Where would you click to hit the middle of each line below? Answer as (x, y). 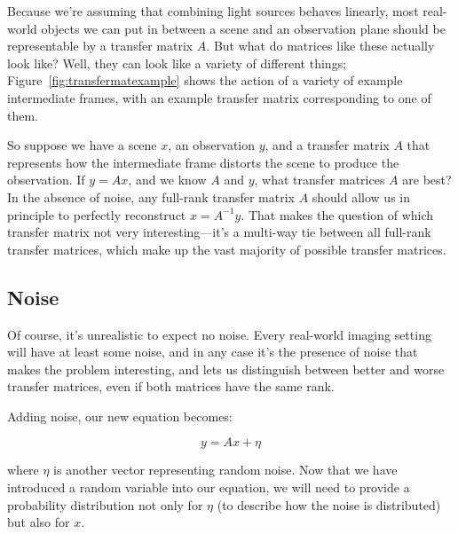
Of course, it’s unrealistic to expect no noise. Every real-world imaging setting (219, 334)
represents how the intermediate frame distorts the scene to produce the (203, 162)
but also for (39, 522)
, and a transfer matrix (327, 145)
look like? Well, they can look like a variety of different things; (177, 63)
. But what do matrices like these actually (320, 46)
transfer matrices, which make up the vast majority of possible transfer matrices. (227, 249)
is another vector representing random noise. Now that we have (225, 470)
